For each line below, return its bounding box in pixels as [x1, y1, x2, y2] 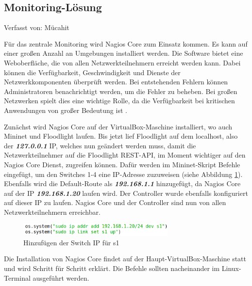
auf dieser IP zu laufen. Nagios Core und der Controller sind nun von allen [4, 197, 226, 207]
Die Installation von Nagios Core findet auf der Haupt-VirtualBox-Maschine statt [4, 254, 246, 264]
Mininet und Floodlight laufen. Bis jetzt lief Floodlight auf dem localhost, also [4, 131, 238, 141]
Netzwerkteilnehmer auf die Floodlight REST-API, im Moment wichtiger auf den [4, 150, 246, 160]
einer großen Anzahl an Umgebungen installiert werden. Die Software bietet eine [4, 48, 243, 58]
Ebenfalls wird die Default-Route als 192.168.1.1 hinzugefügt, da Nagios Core [4, 178, 241, 189]
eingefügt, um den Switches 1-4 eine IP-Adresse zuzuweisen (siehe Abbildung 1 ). [4, 169, 243, 179]
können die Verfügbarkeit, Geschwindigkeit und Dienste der [4, 67, 181, 77]
